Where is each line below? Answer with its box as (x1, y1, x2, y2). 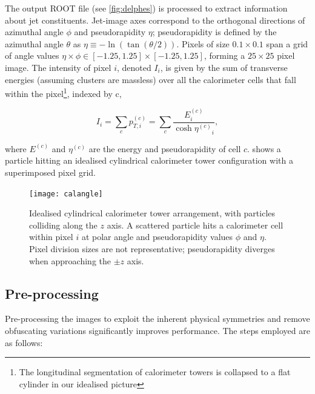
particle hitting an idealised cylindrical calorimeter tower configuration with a (5, 154, 293, 167)
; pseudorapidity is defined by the (152, 25, 277, 38)
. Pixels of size (176, 37, 230, 50)
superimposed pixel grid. (5, 166, 96, 178)
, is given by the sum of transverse (160, 61, 288, 73)
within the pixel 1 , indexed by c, (5, 85, 122, 99)
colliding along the (29, 218, 98, 231)
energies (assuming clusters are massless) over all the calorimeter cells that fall (5, 73, 296, 85)
